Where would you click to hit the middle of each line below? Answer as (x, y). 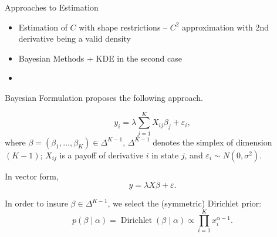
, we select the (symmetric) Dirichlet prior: (185, 203)
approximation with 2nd (225, 27)
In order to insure (36, 203)
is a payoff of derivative (101, 155)
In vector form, (32, 176)
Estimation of (43, 27)
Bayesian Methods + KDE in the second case (100, 58)
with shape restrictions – (123, 27)
